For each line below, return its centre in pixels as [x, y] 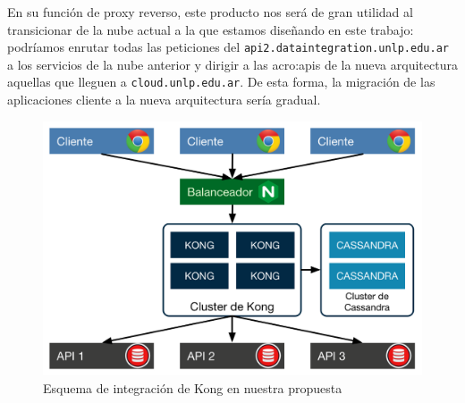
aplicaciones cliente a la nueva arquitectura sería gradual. [164, 100]
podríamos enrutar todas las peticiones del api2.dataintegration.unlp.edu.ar [228, 47]
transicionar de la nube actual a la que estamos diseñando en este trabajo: [211, 29]
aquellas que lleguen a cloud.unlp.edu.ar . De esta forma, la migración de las [221, 82]
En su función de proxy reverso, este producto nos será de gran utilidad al [210, 12]
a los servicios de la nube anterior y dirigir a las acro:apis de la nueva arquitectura [232, 64]
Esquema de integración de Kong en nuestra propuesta [193, 387]
